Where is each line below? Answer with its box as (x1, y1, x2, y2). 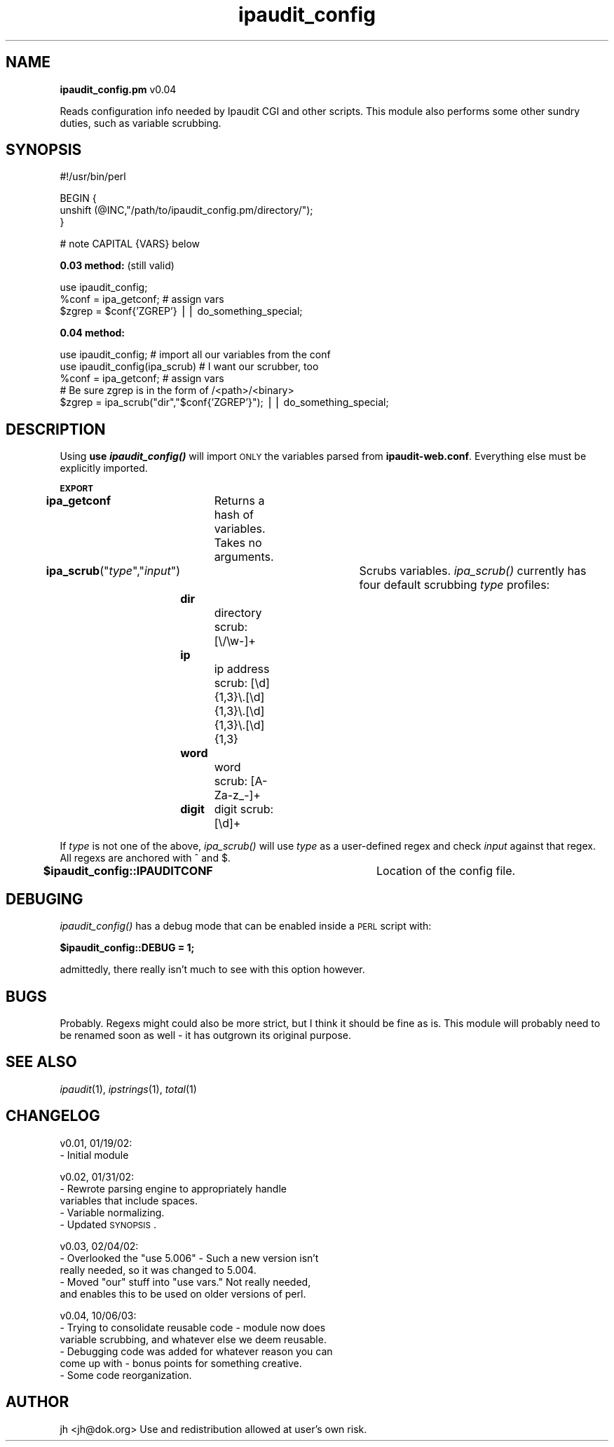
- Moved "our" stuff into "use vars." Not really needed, (60, 1275, 311, 1288)
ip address (214, 662, 270, 677)
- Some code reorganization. (60, 1368, 192, 1381)
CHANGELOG (6, 1107, 100, 1125)
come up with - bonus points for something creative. (60, 1357, 302, 1369)
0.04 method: (60, 327, 125, 339)
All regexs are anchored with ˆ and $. (60, 852, 231, 864)
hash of (214, 508, 254, 522)
